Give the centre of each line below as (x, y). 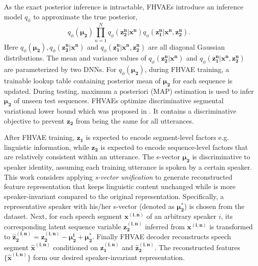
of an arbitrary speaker (182, 216)
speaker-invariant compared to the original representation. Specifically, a (114, 196)
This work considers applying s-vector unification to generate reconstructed (118, 176)
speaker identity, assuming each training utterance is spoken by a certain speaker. (128, 167)
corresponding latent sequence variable (63, 226)
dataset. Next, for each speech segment (63, 216)
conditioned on (75, 247)
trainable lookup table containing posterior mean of (82, 80)
